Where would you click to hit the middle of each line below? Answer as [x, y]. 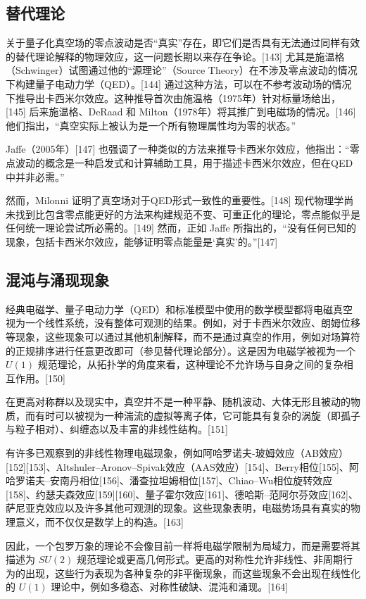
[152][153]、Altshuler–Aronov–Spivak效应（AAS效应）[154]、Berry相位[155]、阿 [182, 466]
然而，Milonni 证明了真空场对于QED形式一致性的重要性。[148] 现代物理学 [175, 200]
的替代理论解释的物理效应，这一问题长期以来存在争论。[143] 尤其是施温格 [175, 56]
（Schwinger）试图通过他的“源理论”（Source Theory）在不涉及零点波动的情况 [182, 70]
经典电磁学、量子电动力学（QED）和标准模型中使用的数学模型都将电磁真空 [179, 309]
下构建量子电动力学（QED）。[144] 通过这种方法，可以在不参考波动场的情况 [179, 83]
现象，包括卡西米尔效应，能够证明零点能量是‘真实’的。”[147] [142, 241]
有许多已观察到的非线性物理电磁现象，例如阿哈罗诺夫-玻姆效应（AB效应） [177, 453]
